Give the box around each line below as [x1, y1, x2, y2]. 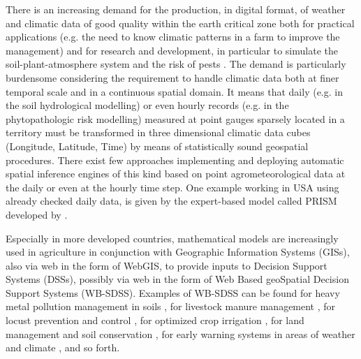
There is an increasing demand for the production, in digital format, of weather [6, 2, 346, 16]
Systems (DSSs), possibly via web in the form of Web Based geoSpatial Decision [6, 272, 349, 286]
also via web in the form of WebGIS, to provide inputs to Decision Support [6, 258, 327, 272]
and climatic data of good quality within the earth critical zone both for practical [6, 15, 355, 30]
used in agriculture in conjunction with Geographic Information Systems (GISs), [6, 244, 350, 259]
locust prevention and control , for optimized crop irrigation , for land [6, 313, 304, 328]
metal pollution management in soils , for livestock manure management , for [6, 299, 336, 314]
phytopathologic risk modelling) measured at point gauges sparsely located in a [6, 111, 345, 126]
